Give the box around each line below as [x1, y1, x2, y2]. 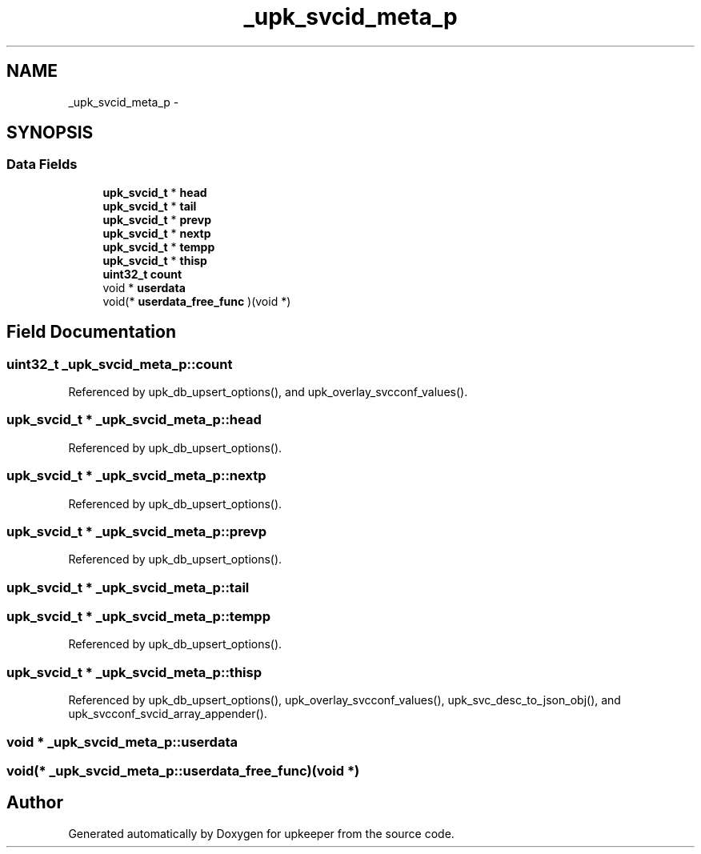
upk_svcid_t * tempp [102, 239, 215, 254]
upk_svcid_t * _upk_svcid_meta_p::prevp [6, 523, 267, 539]
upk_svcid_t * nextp [102, 226, 211, 240]
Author [6, 792, 63, 813]
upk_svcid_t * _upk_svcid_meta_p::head [6, 411, 262, 428]
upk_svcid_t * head [102, 185, 207, 199]
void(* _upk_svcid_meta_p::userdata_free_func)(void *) [6, 762, 360, 779]
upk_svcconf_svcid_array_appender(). [68, 707, 267, 721]
